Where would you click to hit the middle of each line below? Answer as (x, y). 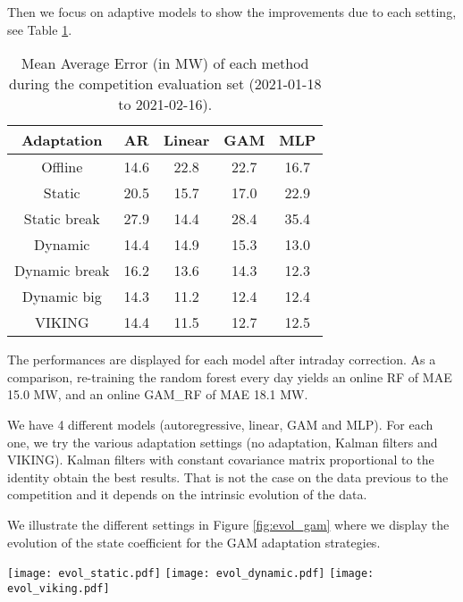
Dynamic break (62, 271)
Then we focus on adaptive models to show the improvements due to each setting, (232, 12)
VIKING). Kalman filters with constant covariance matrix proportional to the (221, 460)
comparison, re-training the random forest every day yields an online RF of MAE (230, 376)
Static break (62, 219)
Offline (62, 167)
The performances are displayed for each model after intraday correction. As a (222, 360)
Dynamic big (62, 297)
